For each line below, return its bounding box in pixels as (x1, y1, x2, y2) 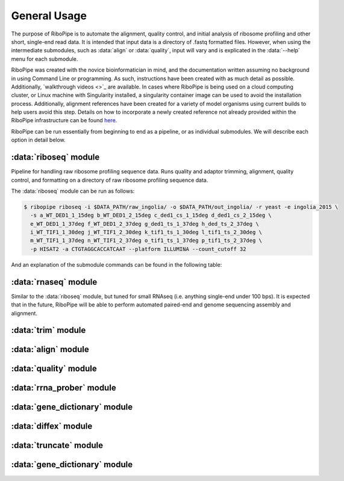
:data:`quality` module (11, 364, 97, 374)
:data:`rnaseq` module (11, 277, 98, 287)
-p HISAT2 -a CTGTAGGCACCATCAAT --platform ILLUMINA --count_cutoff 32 (30, 246, 246, 252)
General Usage (11, 9, 87, 22)
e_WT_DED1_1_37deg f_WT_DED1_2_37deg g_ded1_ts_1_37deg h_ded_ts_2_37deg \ (30, 220, 259, 227)
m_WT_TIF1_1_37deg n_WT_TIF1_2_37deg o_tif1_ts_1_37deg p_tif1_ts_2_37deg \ (30, 237, 262, 244)
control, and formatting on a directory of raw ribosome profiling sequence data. (11, 176, 208, 184)
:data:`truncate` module (11, 440, 104, 451)
